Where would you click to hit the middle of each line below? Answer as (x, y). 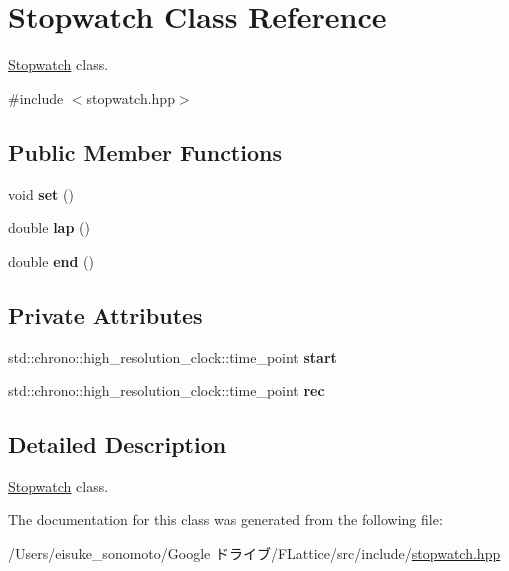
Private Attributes (105, 314)
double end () (51, 260)
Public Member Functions (145, 151)
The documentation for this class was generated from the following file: (225, 519)
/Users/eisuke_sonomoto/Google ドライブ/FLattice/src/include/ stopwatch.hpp (254, 553)
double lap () (49, 227)
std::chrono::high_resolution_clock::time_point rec (166, 390)
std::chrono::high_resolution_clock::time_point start (172, 356)
